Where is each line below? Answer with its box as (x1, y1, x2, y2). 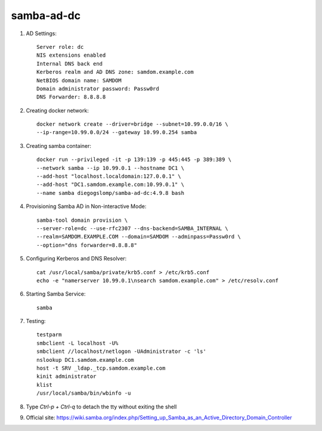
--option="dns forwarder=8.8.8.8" (36, 241, 137, 249)
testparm (36, 331, 62, 338)
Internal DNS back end (36, 60, 103, 67)
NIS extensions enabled (36, 52, 106, 59)
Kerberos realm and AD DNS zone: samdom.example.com (36, 69, 194, 76)
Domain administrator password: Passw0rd (36, 85, 159, 92)
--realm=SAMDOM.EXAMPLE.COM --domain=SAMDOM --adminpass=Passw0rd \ (36, 233, 241, 240)
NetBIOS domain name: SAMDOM (36, 77, 122, 83)
